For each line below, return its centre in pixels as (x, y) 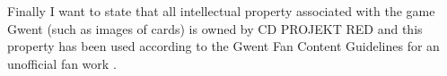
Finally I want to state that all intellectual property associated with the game (221, 11)
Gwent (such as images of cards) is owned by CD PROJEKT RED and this (215, 28)
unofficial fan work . (62, 63)
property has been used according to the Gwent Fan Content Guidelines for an (223, 46)
